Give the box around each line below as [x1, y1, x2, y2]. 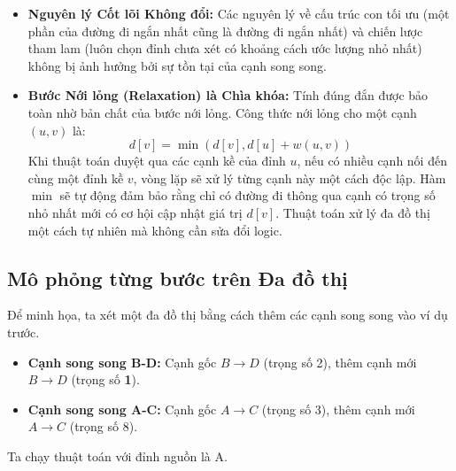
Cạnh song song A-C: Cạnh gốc [27, 399, 217, 418]
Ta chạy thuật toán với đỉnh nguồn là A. [7, 446, 228, 465]
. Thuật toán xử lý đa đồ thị [275, 203, 430, 221]
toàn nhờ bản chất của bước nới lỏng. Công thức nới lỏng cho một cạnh [27, 103, 417, 121]
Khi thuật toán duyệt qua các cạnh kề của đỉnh [27, 151, 286, 170]
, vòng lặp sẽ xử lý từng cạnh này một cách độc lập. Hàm [133, 168, 446, 187]
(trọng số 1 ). [71, 370, 140, 389]
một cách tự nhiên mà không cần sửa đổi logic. [27, 220, 282, 239]
